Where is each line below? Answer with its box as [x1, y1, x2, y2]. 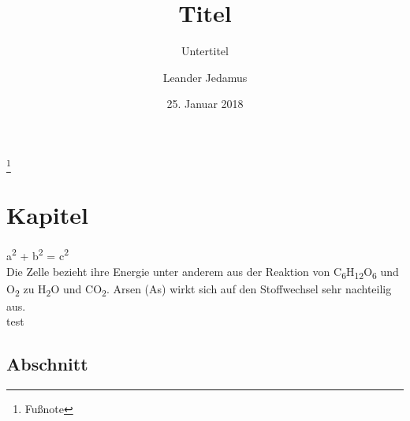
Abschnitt [6, 352, 88, 376]
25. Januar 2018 [166, 95, 244, 112]
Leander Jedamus [162, 69, 248, 85]
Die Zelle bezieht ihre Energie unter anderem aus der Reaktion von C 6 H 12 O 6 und [6, 263, 399, 281]
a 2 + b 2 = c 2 [6, 245, 69, 264]
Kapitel [6, 199, 88, 231]
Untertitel [181, 43, 229, 59]
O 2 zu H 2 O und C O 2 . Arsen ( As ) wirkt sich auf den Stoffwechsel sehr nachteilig [6, 280, 392, 299]
